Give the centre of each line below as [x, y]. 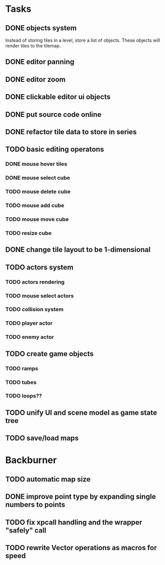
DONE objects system [41, 28]
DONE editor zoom [35, 80]
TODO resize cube [29, 233]
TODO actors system [39, 267]
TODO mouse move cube [37, 219]
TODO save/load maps [42, 438]
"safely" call [26, 530]
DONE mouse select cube [38, 178]
